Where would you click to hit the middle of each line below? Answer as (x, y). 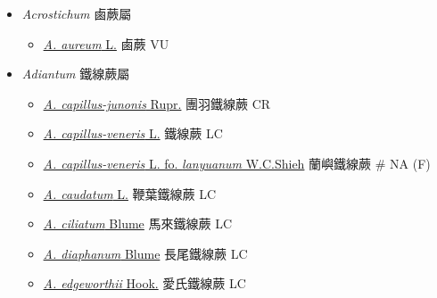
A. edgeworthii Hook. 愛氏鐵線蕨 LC (144, 283)
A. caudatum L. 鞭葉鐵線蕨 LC (130, 193)
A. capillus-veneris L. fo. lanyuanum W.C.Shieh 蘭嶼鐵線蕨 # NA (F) (237, 163)
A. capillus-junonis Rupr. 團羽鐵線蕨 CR (157, 103)
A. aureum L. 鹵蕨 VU (106, 43)
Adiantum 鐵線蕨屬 (76, 74)
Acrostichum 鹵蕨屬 (77, 13)
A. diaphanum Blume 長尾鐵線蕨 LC (145, 253)
